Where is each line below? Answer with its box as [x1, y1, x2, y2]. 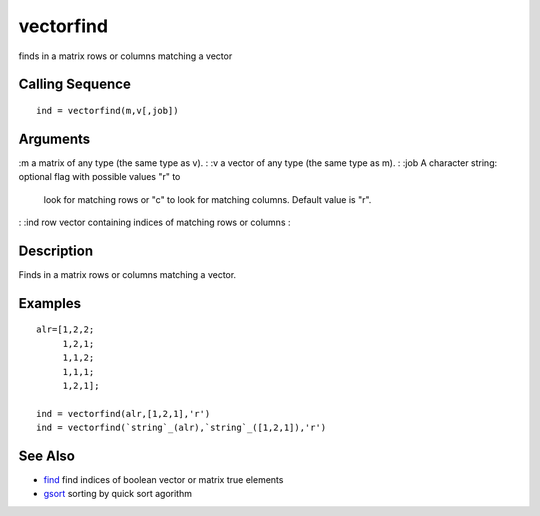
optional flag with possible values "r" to [18, 171, 181, 183]
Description [18, 242, 94, 259]
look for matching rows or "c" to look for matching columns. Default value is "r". [43, 193, 372, 205]
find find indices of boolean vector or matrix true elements [43, 473, 284, 485]
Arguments [18, 130, 91, 147]
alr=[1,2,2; [36, 324, 95, 335]
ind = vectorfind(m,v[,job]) [36, 105, 179, 116]
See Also [18, 447, 75, 464]
